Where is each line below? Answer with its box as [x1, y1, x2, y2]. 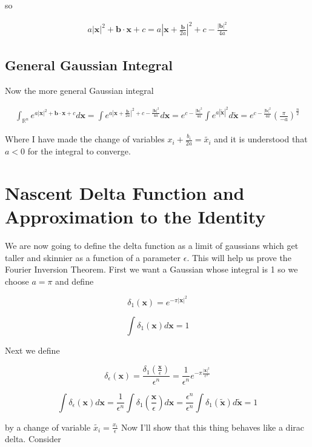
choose [5, 274, 29, 287]
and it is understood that [214, 133, 308, 145]
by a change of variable [5, 420, 91, 433]
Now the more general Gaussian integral [5, 84, 154, 96]
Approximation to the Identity [5, 204, 266, 228]
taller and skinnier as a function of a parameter [5, 251, 181, 263]
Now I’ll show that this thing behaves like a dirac [121, 420, 304, 433]
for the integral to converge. [27, 145, 131, 157]
